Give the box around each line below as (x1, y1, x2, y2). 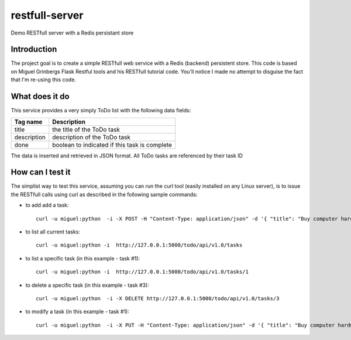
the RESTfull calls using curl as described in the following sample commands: (11, 191, 198, 198)
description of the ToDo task (51, 133, 131, 141)
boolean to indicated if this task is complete (51, 140, 173, 149)
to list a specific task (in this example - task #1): (25, 255, 140, 262)
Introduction (11, 44, 57, 54)
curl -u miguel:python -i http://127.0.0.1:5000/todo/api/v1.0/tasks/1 (36, 269, 249, 275)
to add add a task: (25, 202, 70, 209)
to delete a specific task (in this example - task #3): (25, 281, 149, 289)
